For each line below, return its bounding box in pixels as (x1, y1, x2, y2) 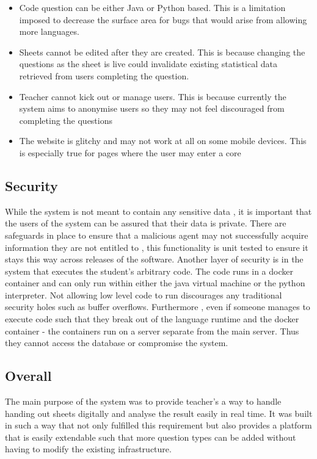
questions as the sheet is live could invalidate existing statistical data (19, 57, 277, 70)
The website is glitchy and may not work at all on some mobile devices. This (19, 134, 307, 147)
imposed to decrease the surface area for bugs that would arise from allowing (19, 13, 307, 26)
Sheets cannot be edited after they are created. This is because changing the (19, 45, 305, 58)
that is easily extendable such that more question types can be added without (5, 430, 296, 443)
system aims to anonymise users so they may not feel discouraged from (19, 102, 285, 115)
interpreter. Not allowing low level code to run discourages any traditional (5, 288, 282, 301)
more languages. (19, 25, 79, 38)
